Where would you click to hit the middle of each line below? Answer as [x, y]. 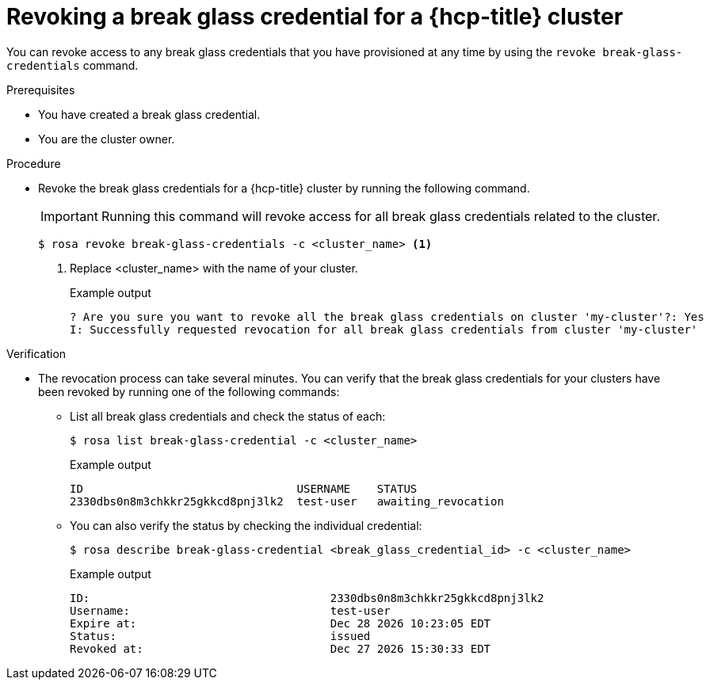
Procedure [34, 163]
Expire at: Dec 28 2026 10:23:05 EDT [281, 623]
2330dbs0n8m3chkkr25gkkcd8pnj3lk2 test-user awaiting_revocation [287, 501]
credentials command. [73, 65]
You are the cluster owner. [107, 139]
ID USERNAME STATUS [244, 488]
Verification [36, 353]
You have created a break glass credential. [149, 114]
